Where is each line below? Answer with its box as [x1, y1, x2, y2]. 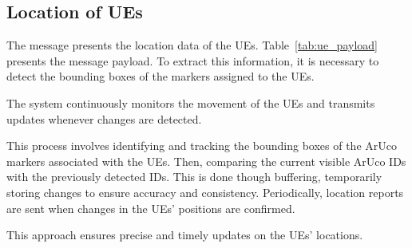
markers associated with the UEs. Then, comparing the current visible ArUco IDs [6, 152, 406, 169]
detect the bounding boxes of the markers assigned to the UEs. [6, 68, 315, 85]
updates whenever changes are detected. [6, 110, 202, 127]
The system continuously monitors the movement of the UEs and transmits [6, 94, 375, 111]
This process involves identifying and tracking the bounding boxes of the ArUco [6, 137, 397, 154]
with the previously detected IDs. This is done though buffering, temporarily [6, 168, 382, 185]
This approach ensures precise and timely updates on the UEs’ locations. [6, 226, 363, 243]
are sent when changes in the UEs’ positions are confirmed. [6, 199, 295, 216]
